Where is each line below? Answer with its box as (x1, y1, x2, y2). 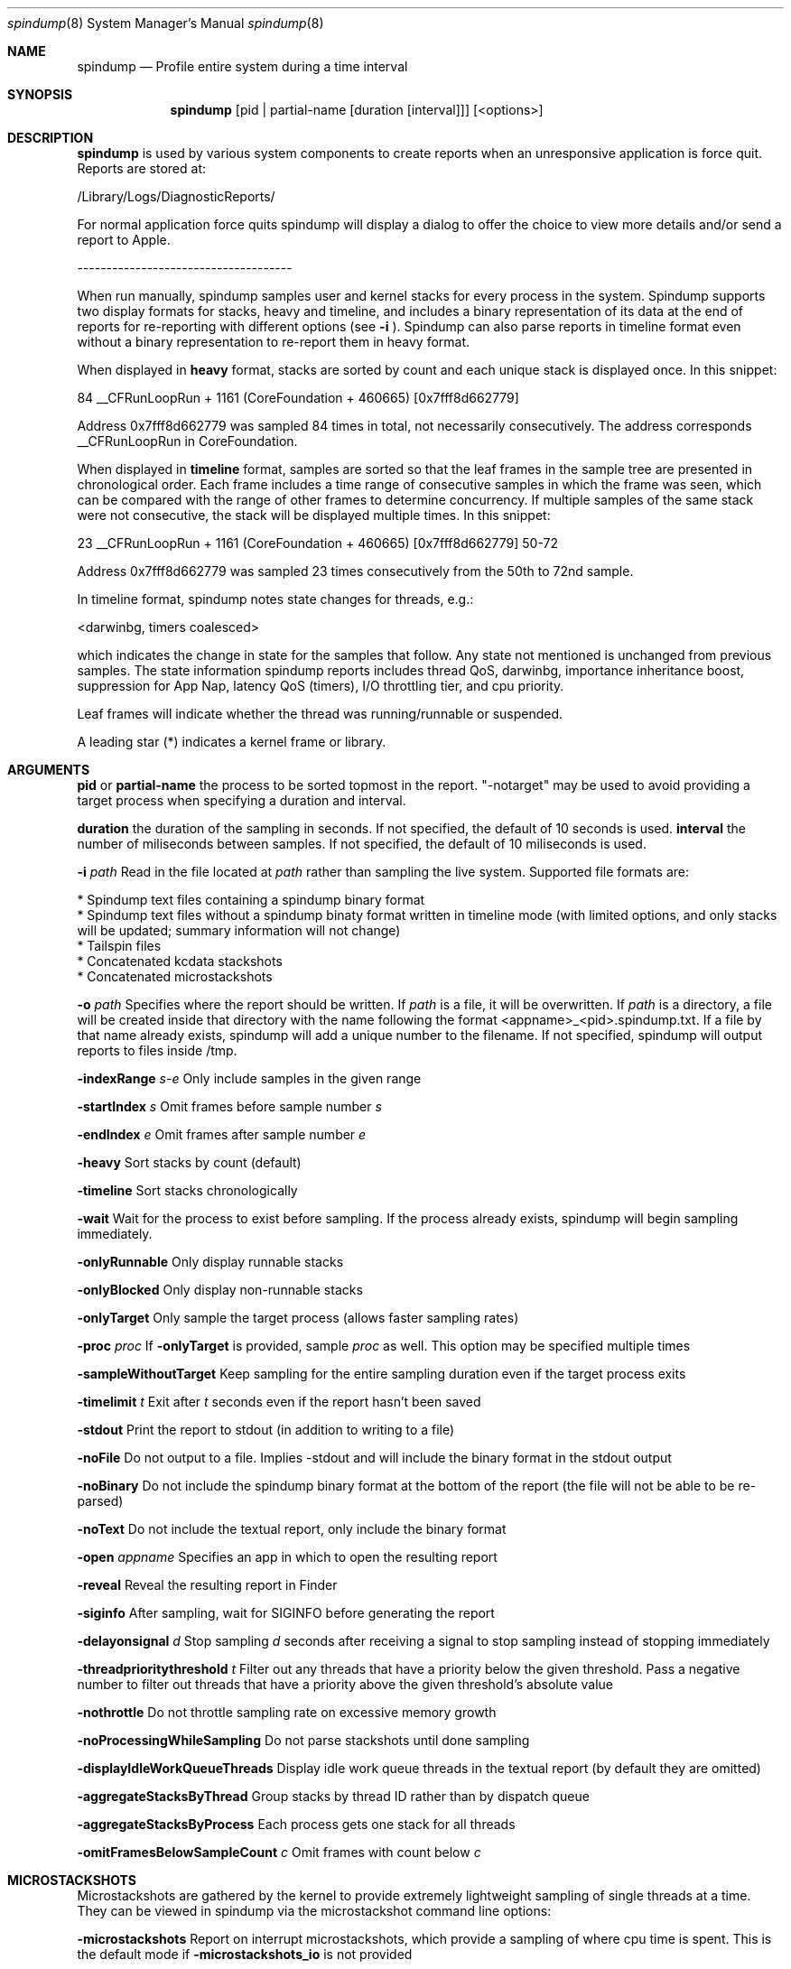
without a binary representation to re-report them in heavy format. (77, 334, 470, 349)
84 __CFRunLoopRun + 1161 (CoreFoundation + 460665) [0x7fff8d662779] (77, 390, 519, 405)
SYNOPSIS (7, 87, 73, 102)
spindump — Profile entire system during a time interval (77, 59, 408, 74)
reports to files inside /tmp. (77, 1043, 237, 1058)
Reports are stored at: (77, 161, 206, 176)
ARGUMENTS (7, 762, 90, 777)
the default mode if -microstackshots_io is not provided (77, 1946, 413, 1962)
